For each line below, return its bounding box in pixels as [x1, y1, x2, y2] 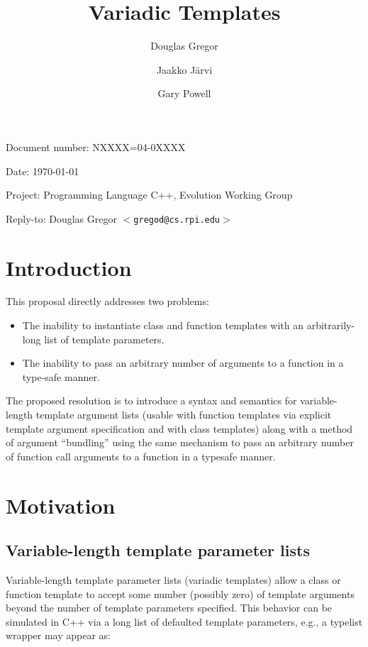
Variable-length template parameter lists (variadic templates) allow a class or [6, 572, 341, 587]
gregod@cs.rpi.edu [133, 214, 221, 225]
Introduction [6, 253, 132, 282]
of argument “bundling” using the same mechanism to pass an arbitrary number [6, 435, 354, 450]
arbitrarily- [306, 318, 355, 333]
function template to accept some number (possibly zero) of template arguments [6, 586, 355, 601]
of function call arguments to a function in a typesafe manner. [6, 448, 276, 463]
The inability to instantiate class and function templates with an [22, 318, 304, 333]
